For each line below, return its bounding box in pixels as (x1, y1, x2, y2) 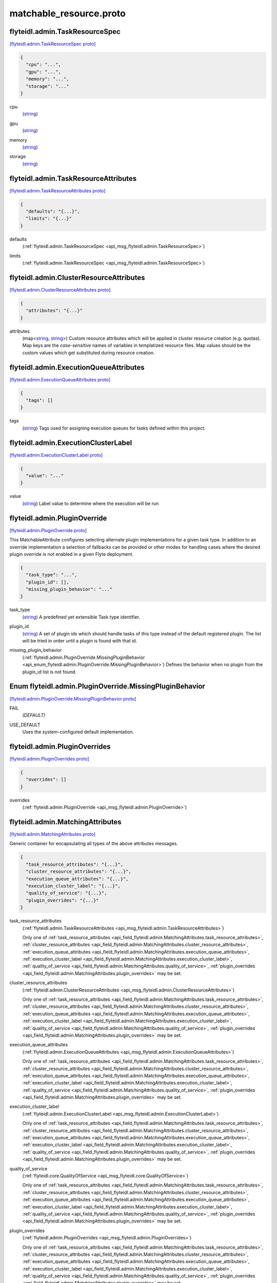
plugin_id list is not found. (22, 669, 77, 675)
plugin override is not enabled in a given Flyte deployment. (9, 551, 133, 557)
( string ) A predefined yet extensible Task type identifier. (22, 614, 141, 620)
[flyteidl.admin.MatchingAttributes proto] (9, 831, 96, 838)
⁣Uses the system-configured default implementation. (22, 729, 134, 735)
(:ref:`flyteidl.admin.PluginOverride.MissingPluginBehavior (22, 654, 145, 660)
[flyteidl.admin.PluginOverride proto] (9, 527, 87, 533)
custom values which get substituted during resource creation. (22, 349, 155, 356)
